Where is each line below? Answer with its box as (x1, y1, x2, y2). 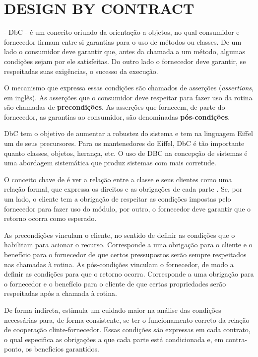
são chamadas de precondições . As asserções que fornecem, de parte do (4, 102, 225, 112)
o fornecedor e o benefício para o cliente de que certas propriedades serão (4, 278, 226, 288)
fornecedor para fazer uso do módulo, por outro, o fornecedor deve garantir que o (4, 203, 251, 214)
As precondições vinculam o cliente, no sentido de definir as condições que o (4, 229, 235, 240)
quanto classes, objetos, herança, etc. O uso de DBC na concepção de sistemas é (4, 147, 248, 158)
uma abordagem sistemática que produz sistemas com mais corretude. (4, 157, 216, 168)
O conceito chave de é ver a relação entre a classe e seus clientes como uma (4, 174, 232, 184)
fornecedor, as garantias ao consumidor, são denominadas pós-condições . (4, 111, 230, 122)
